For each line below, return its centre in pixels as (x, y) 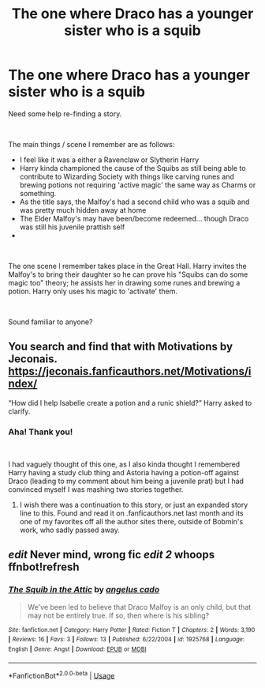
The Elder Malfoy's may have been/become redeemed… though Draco (134, 218)
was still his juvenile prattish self (72, 227)
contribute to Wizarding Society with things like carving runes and (127, 176)
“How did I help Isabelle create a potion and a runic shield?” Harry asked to (130, 403)
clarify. (19, 411)
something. (38, 193)
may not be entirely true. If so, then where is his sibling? (118, 615)
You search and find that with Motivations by (121, 347)
